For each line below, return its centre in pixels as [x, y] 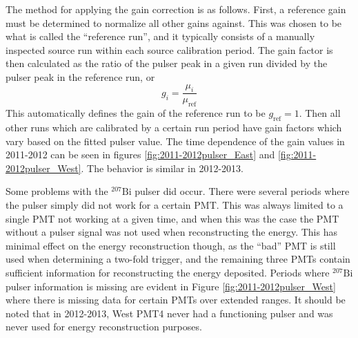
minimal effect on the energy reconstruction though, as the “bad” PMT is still [171, 245]
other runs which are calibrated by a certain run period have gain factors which [174, 127]
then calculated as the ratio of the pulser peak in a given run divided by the [167, 63]
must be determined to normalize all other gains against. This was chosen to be [174, 22]
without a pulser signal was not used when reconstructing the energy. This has [171, 232]
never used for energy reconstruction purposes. [104, 327]
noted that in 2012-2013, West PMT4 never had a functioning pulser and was [169, 313]
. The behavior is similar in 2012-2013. [162, 168]
